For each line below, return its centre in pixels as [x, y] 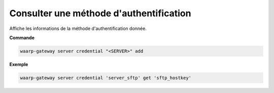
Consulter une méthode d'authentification [100, 13]
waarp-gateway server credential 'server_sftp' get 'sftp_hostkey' [106, 78]
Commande [22, 38]
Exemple [19, 64]
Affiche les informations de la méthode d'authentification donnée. [78, 28]
